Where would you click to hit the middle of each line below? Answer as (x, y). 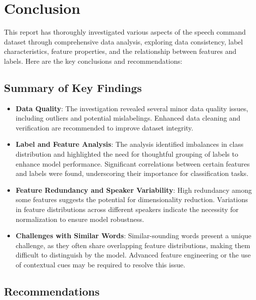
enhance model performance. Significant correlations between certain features (133, 163)
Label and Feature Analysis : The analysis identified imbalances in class (129, 144)
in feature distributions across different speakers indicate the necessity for (127, 209)
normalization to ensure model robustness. (80, 219)
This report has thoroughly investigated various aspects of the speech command (125, 32)
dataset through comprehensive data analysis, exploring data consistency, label (124, 41)
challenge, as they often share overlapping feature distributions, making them (133, 245)
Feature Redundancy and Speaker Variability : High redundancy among (134, 190)
